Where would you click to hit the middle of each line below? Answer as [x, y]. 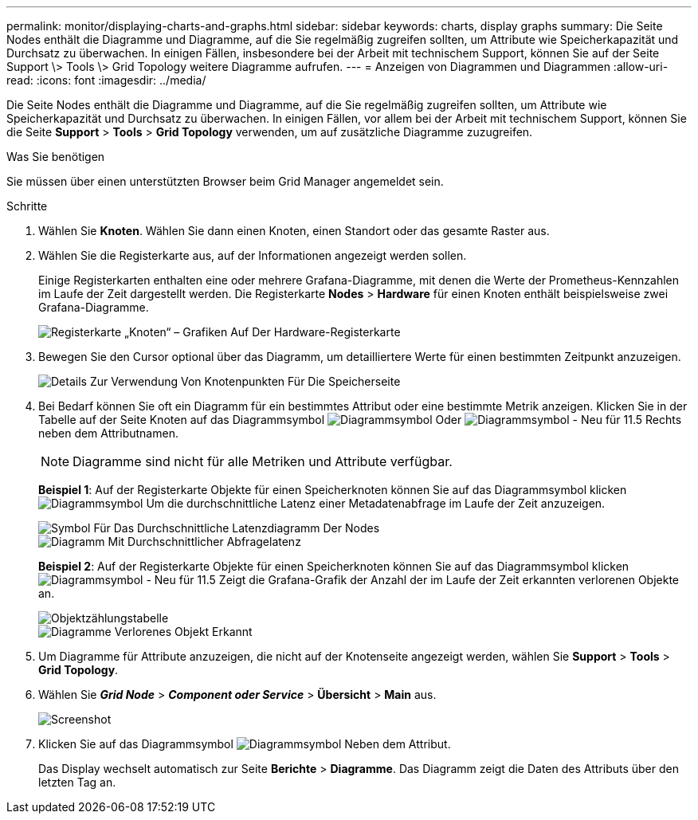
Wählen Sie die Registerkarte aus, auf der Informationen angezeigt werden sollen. [253, 255]
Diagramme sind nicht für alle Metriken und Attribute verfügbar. [263, 461]
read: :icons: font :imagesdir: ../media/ [106, 80]
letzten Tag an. [77, 782]
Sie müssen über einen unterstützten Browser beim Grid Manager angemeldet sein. [225, 181]
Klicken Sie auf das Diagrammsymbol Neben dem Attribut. [245, 744]
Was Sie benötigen [56, 157]
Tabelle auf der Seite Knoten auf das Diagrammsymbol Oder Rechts [360, 420]
